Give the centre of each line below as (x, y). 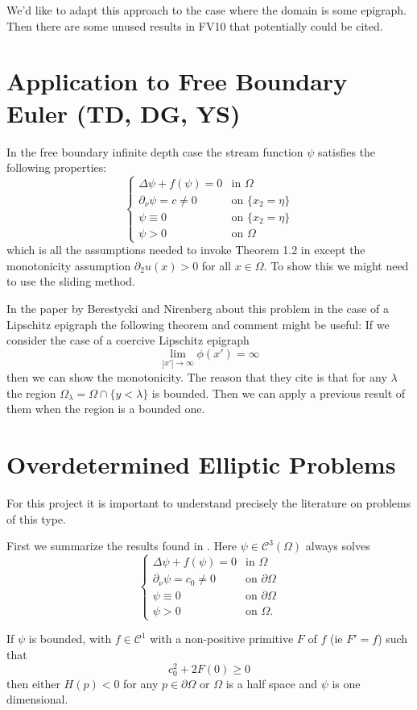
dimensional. (37, 699)
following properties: (57, 167)
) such (393, 639)
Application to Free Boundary (177, 81)
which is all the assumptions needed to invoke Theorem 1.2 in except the (186, 250)
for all (217, 265)
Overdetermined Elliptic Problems (201, 464)
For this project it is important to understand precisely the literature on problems (209, 502)
